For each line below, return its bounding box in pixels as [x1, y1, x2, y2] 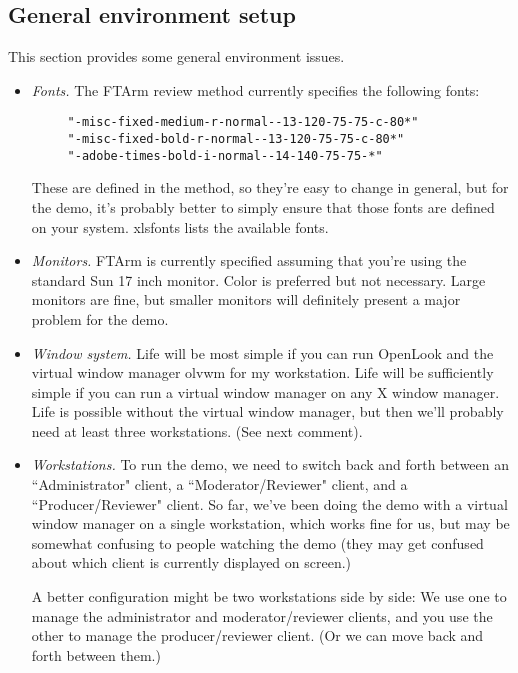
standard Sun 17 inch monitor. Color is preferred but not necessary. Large [31, 269, 486, 290]
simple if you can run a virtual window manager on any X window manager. [31, 381, 500, 402]
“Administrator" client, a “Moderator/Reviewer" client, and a [31, 474, 408, 495]
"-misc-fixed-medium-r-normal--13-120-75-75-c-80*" [67, 115, 419, 130]
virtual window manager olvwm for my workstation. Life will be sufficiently [31, 362, 494, 383]
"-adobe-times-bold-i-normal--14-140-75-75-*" [67, 148, 383, 163]
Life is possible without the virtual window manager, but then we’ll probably [31, 401, 504, 422]
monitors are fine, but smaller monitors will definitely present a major [31, 289, 461, 310]
